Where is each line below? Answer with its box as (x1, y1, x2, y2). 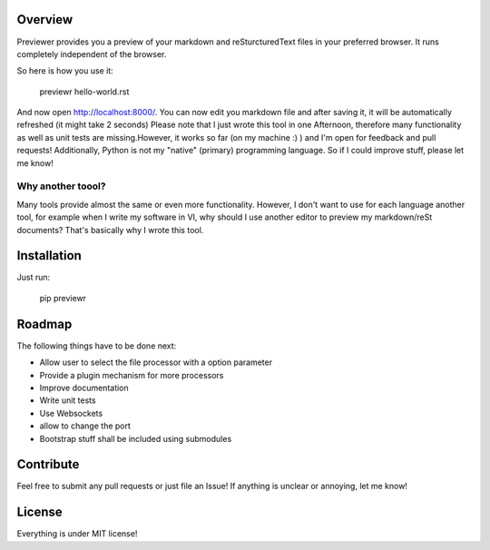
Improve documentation (39, 382, 129, 393)
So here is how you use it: (16, 65, 113, 76)
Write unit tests (39, 395, 96, 406)
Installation (16, 248, 82, 263)
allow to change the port (39, 420, 132, 431)
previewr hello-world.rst (39, 86, 130, 97)
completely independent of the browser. (16, 48, 167, 59)
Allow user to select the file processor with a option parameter (39, 357, 272, 368)
